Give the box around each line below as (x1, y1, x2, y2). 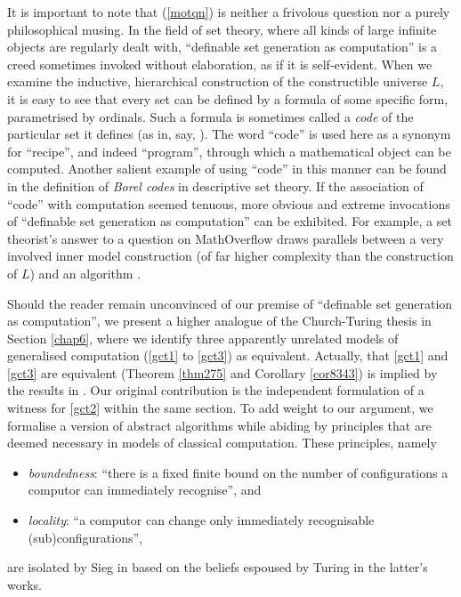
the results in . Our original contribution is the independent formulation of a (7, 381, 425, 399)
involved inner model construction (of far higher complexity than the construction (7, 246, 454, 265)
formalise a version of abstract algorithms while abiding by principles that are (7, 415, 432, 434)
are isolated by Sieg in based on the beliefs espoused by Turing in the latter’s (7, 558, 428, 577)
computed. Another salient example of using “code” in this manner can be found (7, 159, 447, 178)
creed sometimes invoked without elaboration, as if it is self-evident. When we (7, 54, 433, 73)
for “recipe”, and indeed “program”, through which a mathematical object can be (7, 141, 451, 160)
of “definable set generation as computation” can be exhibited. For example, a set (7, 212, 452, 230)
